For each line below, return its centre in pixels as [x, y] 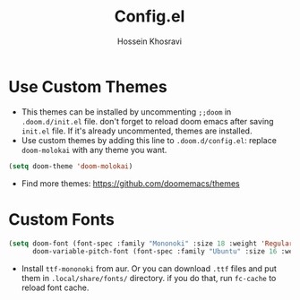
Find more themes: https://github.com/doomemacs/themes [130, 183]
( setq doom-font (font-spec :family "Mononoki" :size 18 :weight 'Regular [151, 244]
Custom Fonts [62, 219]
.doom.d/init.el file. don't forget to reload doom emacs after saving [147, 121]
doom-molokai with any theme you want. [94, 150]
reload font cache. [55, 287]
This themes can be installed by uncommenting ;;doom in [126, 111]
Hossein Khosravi [150, 41]
